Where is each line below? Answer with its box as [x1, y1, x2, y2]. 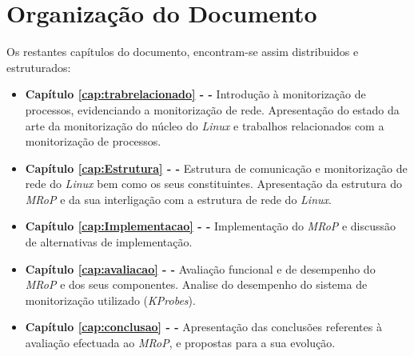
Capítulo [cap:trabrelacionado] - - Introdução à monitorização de [25, 86, 366, 102]
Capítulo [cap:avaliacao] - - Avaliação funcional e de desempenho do [25, 260, 376, 277]
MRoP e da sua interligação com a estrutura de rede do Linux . [25, 190, 332, 207]
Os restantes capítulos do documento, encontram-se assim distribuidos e [6, 43, 359, 60]
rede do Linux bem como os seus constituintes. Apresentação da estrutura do [25, 175, 402, 192]
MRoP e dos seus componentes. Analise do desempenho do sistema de [25, 276, 368, 293]
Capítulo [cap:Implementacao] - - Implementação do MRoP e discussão [25, 218, 396, 234]
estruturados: [6, 58, 71, 75]
